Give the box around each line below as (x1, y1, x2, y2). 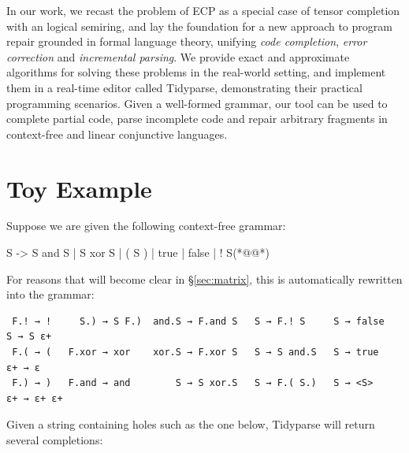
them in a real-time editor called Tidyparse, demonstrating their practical (6, 79, 363, 95)
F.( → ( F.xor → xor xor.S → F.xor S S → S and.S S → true (12, 347, 379, 358)
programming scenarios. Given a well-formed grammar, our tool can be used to (6, 95, 388, 111)
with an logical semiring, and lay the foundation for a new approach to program (6, 17, 392, 34)
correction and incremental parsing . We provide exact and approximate (6, 48, 350, 65)
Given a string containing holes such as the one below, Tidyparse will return (6, 416, 375, 433)
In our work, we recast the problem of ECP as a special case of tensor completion (6, 2, 400, 18)
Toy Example (6, 172, 152, 204)
